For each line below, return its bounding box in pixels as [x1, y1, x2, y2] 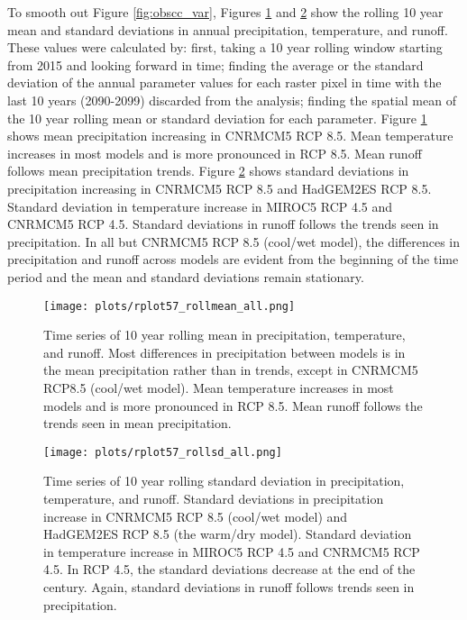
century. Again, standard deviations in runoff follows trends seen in [43, 577, 415, 596]
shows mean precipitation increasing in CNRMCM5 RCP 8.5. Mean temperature [7, 126, 453, 145]
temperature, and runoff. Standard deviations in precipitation [43, 488, 384, 507]
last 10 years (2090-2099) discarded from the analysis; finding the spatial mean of [7, 90, 456, 109]
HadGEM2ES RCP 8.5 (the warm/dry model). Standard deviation [43, 524, 412, 543]
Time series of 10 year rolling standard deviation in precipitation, [43, 471, 405, 490]
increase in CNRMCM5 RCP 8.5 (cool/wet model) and [43, 506, 348, 525]
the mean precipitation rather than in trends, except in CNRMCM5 [43, 360, 418, 379]
